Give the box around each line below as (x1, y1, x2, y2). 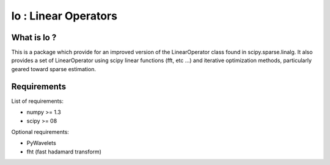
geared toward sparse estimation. (11, 65, 96, 72)
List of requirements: (11, 97, 64, 105)
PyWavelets (26, 139, 56, 147)
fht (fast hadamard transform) (26, 148, 102, 155)
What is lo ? (11, 32, 57, 43)
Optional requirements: (11, 128, 70, 135)
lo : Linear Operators (11, 9, 117, 23)
